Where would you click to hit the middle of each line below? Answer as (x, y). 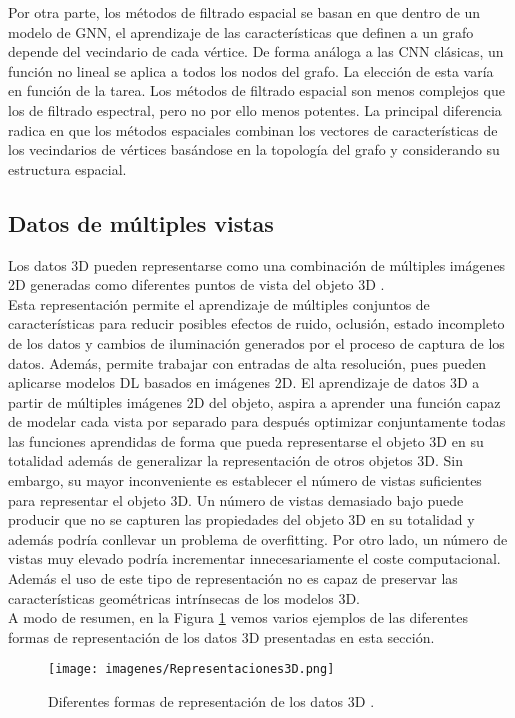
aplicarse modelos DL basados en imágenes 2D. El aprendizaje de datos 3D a (244, 382)
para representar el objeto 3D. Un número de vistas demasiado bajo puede (236, 499)
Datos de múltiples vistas (141, 222)
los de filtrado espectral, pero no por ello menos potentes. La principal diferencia (255, 109)
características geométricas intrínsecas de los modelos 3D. (184, 597)
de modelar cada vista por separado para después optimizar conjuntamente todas (257, 421)
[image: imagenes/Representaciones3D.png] (191, 669)
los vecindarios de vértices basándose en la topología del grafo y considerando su (254, 149)
